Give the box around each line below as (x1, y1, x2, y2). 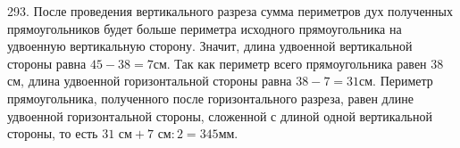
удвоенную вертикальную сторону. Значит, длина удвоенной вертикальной (7, 37, 413, 55)
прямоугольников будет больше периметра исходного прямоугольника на (7, 19, 402, 37)
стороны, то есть (7, 124, 98, 143)
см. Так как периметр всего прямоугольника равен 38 (153, 53, 444, 72)
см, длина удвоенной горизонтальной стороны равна (7, 71, 292, 90)
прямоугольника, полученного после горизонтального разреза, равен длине (7, 88, 414, 107)
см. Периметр (359, 71, 433, 90)
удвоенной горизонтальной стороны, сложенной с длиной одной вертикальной (7, 106, 432, 125)
